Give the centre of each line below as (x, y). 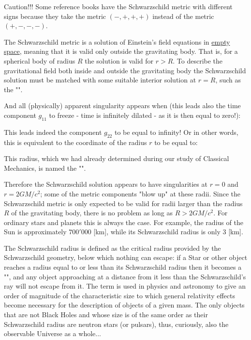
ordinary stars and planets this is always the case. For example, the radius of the (124, 222)
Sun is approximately (35, 232)
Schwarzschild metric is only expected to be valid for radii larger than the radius (123, 203)
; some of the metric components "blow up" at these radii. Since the (140, 193)
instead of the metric (183, 16)
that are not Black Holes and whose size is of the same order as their (106, 315)
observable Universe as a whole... (52, 333)
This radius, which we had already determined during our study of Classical (117, 158)
